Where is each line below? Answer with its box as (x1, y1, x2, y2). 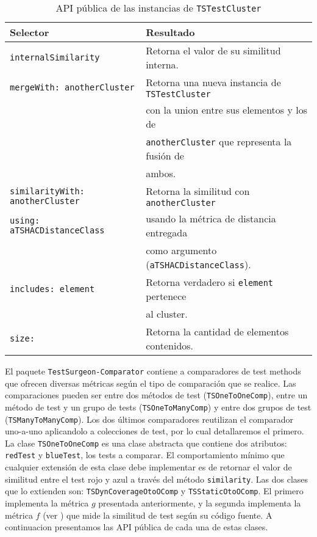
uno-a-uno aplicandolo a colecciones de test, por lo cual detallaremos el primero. (5, 425, 304, 437)
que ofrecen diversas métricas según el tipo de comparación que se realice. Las (5, 376, 296, 389)
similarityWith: (10, 186, 85, 196)
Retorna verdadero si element (146, 275, 274, 289)
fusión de (146, 148, 184, 163)
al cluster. (146, 307, 188, 321)
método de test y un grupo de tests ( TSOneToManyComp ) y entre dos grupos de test (5, 400, 312, 413)
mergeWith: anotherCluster (10, 82, 135, 92)
